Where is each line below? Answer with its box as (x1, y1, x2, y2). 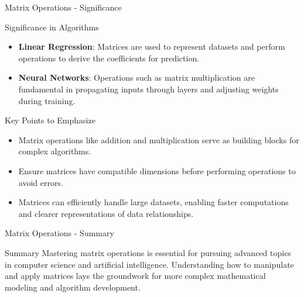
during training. (18, 94, 76, 106)
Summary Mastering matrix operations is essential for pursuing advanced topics (5, 246, 291, 258)
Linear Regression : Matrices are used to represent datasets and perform (18, 40, 285, 53)
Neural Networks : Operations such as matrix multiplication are (18, 71, 255, 84)
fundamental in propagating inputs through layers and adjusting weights (18, 82, 279, 95)
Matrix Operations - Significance (5, 1, 122, 13)
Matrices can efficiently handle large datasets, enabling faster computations (18, 196, 289, 208)
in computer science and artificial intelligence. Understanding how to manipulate (5, 258, 294, 270)
